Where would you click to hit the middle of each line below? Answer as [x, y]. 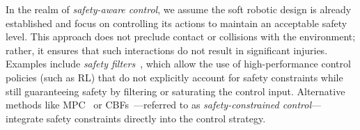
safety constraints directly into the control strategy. [156, 118]
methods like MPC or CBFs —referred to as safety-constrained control [159, 105]
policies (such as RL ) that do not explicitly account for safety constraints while [174, 77]
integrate [25, 118]
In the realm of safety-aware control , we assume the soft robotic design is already [179, 9]
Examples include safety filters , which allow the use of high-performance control [178, 64]
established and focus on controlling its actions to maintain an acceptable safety [177, 23]
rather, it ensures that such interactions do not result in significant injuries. [167, 50]
